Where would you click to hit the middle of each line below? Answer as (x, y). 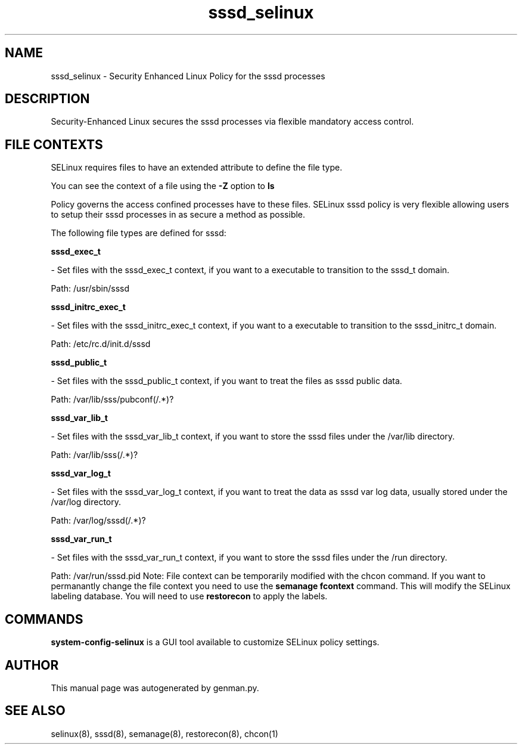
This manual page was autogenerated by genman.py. (155, 688)
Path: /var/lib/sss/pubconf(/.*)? (112, 400)
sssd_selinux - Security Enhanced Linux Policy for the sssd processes (188, 76)
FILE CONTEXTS (54, 144)
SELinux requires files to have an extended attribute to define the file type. (197, 168)
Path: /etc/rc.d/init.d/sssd (101, 344)
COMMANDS (44, 619)
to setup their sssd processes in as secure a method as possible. (178, 215)
